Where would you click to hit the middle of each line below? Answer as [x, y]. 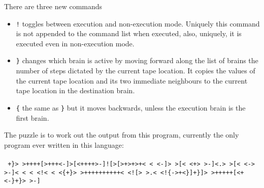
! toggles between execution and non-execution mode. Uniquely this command [138, 23]
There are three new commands [53, 6]
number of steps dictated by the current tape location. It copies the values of [136, 71]
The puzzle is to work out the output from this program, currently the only [122, 135]
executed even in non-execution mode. [75, 43]
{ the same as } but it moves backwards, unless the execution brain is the [131, 107]
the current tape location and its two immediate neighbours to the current [132, 80]
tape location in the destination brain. [75, 90]
